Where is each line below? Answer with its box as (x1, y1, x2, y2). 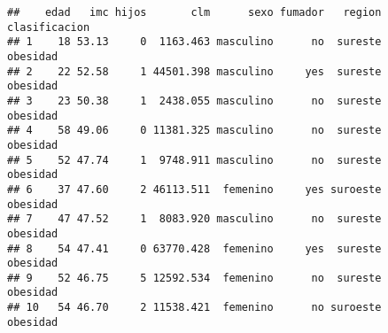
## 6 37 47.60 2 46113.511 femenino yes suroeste (7, 182, 382, 196)
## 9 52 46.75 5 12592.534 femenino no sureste (7, 271, 382, 284)
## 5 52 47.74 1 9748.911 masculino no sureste (7, 153, 382, 166)
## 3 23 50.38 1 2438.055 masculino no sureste (7, 94, 382, 107)
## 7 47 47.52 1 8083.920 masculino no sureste (7, 213, 382, 226)
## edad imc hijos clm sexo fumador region (7, 6, 382, 19)
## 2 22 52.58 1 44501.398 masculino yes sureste (7, 65, 382, 78)
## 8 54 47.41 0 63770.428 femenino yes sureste (7, 242, 382, 255)
